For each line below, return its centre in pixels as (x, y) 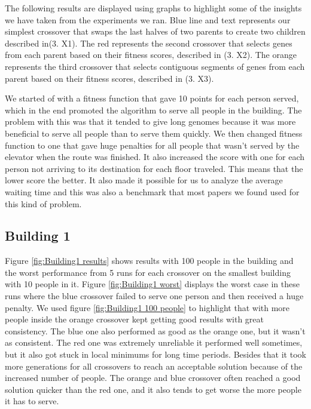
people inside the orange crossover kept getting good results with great (135, 319)
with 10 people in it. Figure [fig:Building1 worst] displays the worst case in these (152, 284)
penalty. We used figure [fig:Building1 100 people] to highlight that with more (147, 307)
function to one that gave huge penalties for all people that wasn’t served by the (152, 145)
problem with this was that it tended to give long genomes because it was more (150, 122)
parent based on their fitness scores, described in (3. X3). (109, 78)
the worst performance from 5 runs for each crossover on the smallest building (148, 272)
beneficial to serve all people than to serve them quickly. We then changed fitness (154, 133)
